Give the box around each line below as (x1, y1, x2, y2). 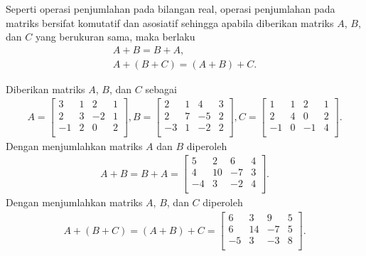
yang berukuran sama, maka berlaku (35, 29, 195, 44)
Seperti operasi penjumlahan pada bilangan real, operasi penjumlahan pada (6, 1, 335, 16)
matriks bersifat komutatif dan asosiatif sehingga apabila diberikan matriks (6, 15, 334, 30)
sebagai (145, 81, 177, 96)
